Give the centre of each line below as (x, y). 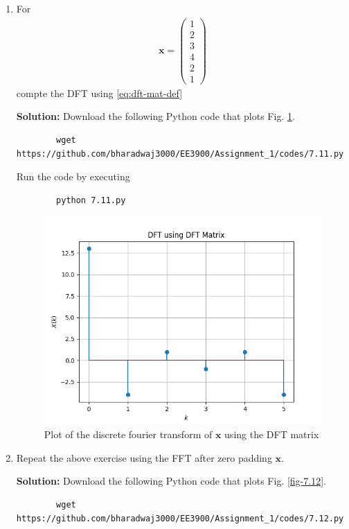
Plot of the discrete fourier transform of (128, 434)
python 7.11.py (91, 200)
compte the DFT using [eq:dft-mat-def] (99, 93)
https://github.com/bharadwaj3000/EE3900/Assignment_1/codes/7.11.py (180, 154)
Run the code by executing (73, 176)
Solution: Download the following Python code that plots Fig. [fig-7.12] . (171, 481)
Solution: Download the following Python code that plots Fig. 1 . (155, 116)
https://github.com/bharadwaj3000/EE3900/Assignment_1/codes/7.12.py (180, 518)
